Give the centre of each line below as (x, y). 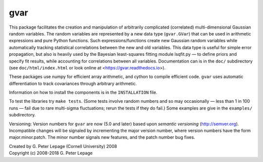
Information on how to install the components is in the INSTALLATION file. (83, 93)
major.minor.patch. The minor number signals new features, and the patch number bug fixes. (102, 137)
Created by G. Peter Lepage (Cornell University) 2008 (63, 146)
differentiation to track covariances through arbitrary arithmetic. (73, 83)
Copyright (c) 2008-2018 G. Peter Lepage (51, 153)
